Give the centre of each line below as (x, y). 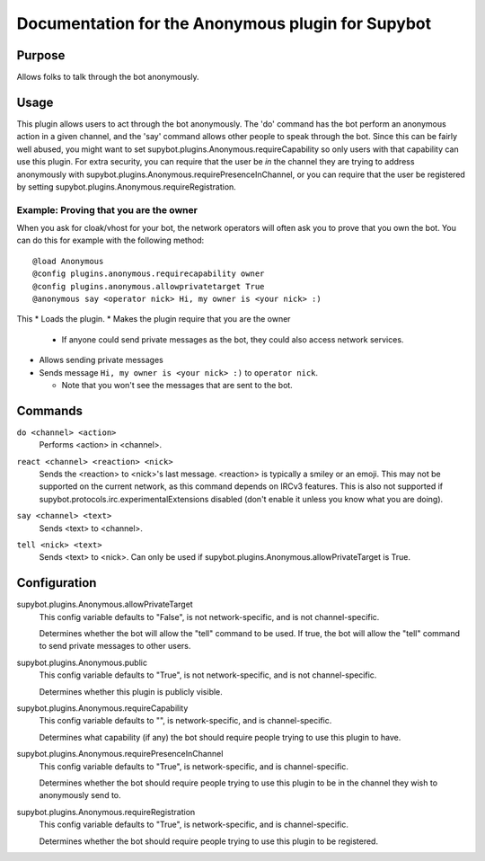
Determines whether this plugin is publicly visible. (131, 691)
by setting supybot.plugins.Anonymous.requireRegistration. (127, 186)
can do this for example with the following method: (110, 240)
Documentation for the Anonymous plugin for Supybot (224, 23)
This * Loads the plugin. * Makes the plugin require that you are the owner (154, 319)
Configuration (57, 583)
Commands (50, 410)
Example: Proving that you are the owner (107, 209)
